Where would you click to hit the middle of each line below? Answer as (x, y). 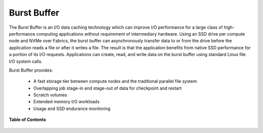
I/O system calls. (26, 61)
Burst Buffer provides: (31, 70)
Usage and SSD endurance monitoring (72, 108)
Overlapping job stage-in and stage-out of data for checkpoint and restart (108, 88)
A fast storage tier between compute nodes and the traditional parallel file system (115, 81)
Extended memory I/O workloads (66, 102)
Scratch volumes (50, 95)
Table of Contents (28, 120)
